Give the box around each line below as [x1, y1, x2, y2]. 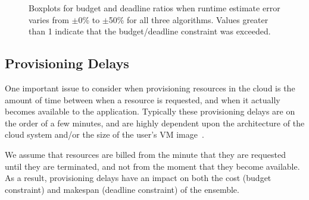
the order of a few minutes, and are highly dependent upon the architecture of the [5, 116, 305, 129]
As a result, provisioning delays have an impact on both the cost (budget [5, 172, 271, 184]
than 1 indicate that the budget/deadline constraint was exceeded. [29, 25, 271, 37]
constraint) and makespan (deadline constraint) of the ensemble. [5, 183, 239, 195]
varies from [29, 13, 69, 26]
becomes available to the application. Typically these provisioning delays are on [5, 105, 295, 118]
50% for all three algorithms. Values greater [108, 13, 269, 26]
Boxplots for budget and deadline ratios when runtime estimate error [29, 2, 280, 14]
